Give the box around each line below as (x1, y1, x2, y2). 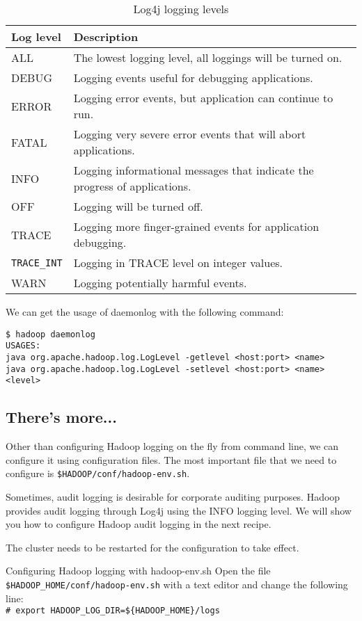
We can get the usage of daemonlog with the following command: (6, 305, 284, 318)
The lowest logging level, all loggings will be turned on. (73, 49, 343, 65)
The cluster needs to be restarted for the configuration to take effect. (6, 540, 299, 554)
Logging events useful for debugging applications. (73, 70, 313, 86)
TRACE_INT (11, 257, 63, 268)
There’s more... (6, 406, 117, 428)
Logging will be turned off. (73, 198, 203, 214)
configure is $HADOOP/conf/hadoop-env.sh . (6, 466, 190, 481)
